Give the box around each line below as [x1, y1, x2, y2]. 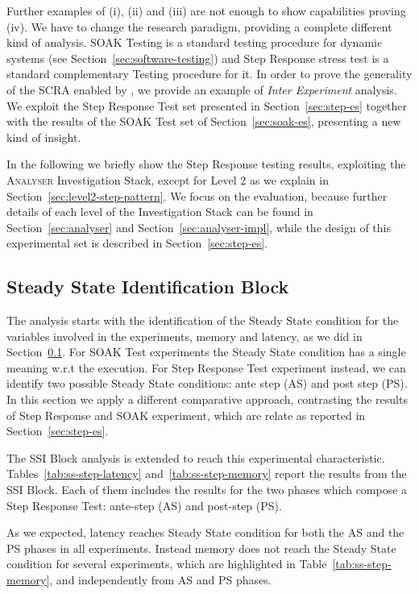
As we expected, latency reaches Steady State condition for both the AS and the [6, 524, 404, 541]
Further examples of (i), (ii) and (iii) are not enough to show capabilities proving [6, 2, 406, 19]
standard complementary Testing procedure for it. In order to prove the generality [6, 65, 413, 82]
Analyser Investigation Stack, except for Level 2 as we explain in [6, 171, 329, 188]
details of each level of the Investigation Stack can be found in [6, 203, 313, 220]
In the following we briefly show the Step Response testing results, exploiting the [6, 156, 406, 172]
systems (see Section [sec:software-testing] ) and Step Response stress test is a [6, 49, 389, 66]
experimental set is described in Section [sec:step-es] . [6, 235, 268, 251]
